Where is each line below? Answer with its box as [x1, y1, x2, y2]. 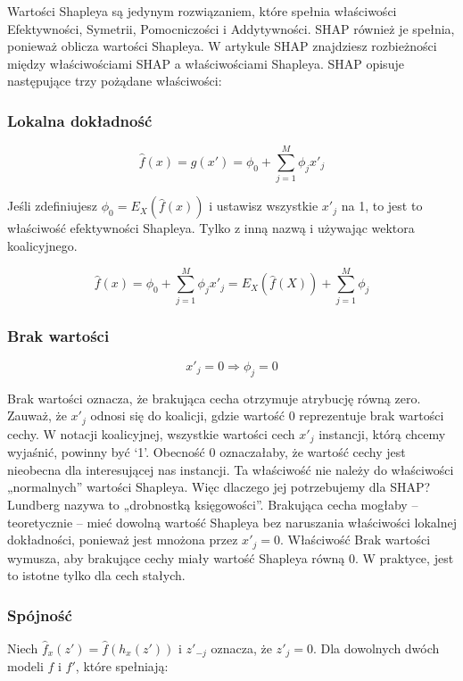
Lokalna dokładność [7, 109, 153, 131]
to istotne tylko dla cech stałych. [7, 566, 186, 585]
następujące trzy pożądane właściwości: [7, 71, 222, 90]
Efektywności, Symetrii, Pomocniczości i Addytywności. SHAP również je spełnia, [7, 19, 455, 37]
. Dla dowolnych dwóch [312, 638, 440, 657]
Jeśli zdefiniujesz [7, 196, 98, 215]
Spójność [7, 603, 72, 626]
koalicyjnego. [7, 236, 78, 254]
